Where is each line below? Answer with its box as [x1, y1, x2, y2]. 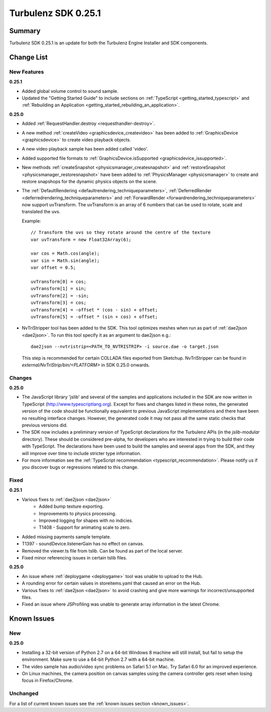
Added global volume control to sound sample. [22, 88, 119, 94]
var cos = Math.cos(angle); [31, 251, 100, 256]
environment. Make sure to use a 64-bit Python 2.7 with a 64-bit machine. [22, 656, 175, 662]
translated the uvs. [22, 209, 61, 215]
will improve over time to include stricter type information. [22, 450, 142, 456]
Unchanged [9, 690, 39, 697]
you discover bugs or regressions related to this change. [22, 464, 139, 470]
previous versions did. [22, 422, 68, 428]
